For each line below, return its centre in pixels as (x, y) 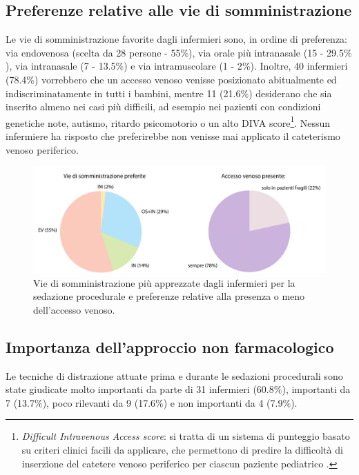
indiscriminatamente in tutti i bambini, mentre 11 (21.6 (123, 93)
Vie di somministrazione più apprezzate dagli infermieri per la (164, 282)
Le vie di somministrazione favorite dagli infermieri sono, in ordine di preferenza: (176, 39)
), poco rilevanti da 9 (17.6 (99, 402)
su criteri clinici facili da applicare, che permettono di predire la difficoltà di (182, 450)
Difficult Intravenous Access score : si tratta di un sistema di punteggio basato (186, 436)
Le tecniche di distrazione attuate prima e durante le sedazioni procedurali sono (174, 375)
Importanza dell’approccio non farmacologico (170, 346)
